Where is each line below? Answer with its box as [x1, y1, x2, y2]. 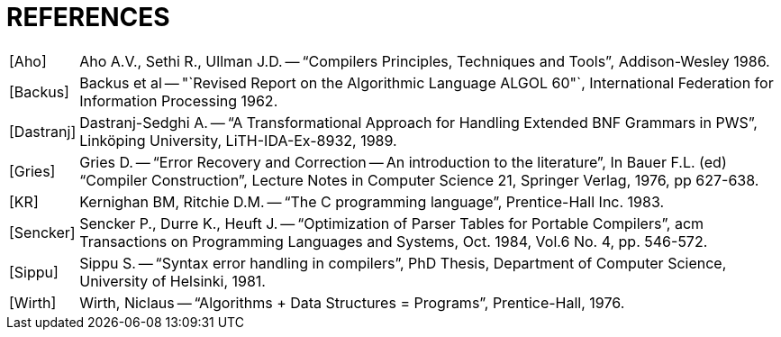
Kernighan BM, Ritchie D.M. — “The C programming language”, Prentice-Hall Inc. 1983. [79, 192, 665, 211]
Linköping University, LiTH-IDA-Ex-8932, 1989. [79, 131, 397, 150]
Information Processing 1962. [79, 91, 278, 110]
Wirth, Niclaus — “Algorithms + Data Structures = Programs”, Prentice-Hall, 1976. [79, 293, 625, 312]
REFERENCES [6, 2, 170, 32]
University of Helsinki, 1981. [79, 271, 266, 290]
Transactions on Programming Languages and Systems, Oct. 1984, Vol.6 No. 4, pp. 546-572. [79, 232, 708, 250]
